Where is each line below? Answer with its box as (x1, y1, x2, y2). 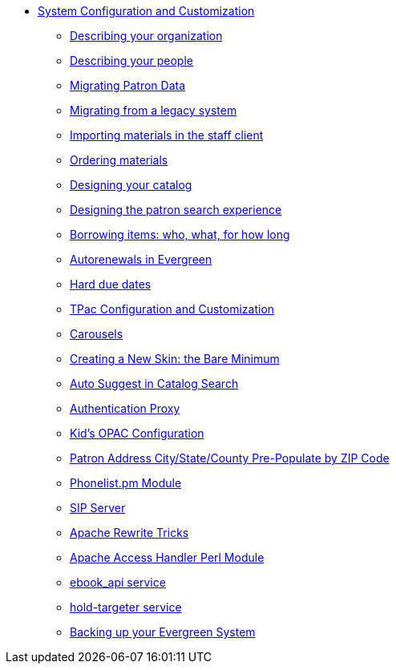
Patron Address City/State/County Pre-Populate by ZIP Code (70, 451, 390, 465)
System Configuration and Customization (38, 4, 255, 18)
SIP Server (70, 501, 126, 515)
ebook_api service (70, 575, 166, 589)
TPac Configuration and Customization (70, 302, 275, 316)
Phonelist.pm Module (70, 476, 182, 490)
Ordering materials (70, 153, 168, 167)
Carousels (70, 327, 123, 341)
